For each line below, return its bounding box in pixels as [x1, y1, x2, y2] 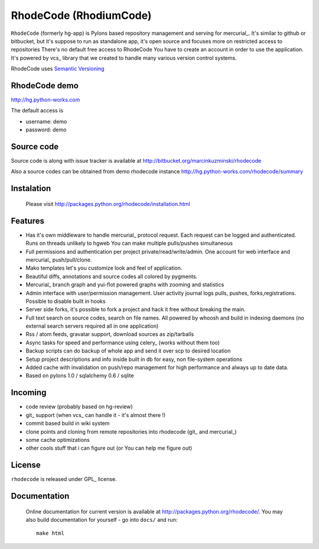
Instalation [11, 183, 51, 193]
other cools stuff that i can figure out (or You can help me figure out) [25, 444, 193, 452]
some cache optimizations [25, 436, 90, 443]
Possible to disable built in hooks [25, 298, 106, 305]
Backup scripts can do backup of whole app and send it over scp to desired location [25, 347, 231, 354]
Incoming [11, 387, 47, 398]
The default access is [11, 107, 63, 114]
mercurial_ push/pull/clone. [25, 256, 92, 263]
